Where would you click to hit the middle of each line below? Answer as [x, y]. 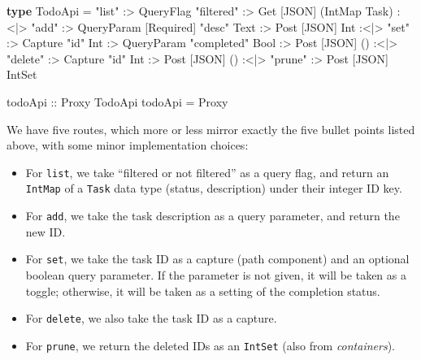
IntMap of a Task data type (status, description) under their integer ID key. [214, 188]
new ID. [46, 231]
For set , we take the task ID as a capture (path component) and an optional [217, 259]
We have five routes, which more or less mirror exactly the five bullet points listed [211, 129]
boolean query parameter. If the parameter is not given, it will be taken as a [216, 274]
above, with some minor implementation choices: [128, 145]
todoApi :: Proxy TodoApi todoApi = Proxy [117, 101]
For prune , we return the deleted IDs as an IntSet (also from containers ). [210, 345]
